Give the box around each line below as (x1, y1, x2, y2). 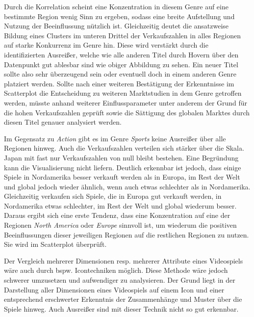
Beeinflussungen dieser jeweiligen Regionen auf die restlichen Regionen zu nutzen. (4, 229, 249, 239)
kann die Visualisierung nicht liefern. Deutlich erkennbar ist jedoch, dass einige (4, 162, 241, 172)
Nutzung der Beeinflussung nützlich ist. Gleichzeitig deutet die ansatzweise (4, 21, 229, 31)
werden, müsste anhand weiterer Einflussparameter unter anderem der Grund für (4, 97, 248, 107)
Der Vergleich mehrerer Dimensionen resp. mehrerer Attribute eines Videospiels (4, 255, 243, 265)
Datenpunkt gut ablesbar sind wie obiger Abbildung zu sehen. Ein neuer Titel (4, 59, 238, 69)
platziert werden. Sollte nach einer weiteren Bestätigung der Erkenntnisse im (4, 78, 234, 88)
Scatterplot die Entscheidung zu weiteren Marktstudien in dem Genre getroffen (4, 88, 242, 98)
